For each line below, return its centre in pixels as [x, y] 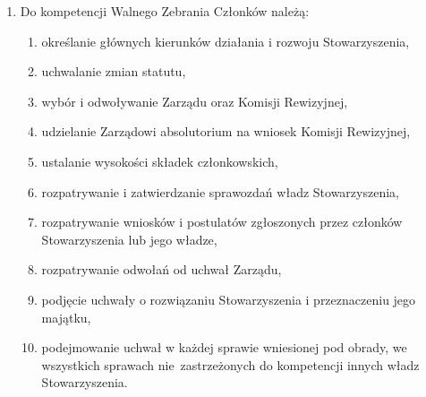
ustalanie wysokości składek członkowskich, [160, 161]
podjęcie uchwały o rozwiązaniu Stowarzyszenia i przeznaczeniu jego [229, 299]
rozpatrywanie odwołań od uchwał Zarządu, [162, 269]
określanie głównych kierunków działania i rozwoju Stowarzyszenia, [226, 41]
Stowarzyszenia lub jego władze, [129, 239]
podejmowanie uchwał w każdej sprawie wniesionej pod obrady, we [224, 347]
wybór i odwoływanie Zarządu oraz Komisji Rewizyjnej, [195, 101]
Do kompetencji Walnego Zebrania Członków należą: [165, 11]
